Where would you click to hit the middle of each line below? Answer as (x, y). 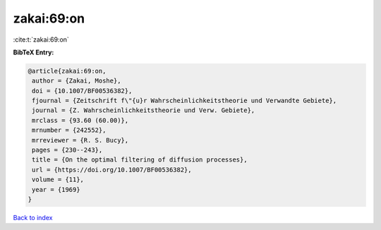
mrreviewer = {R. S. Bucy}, (80, 140)
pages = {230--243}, (67, 150)
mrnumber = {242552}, (69, 130)
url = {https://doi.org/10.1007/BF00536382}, (112, 170)
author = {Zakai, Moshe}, (77, 81)
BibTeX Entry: (34, 52)
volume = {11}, (58, 180)
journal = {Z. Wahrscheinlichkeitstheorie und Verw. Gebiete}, (144, 110)
